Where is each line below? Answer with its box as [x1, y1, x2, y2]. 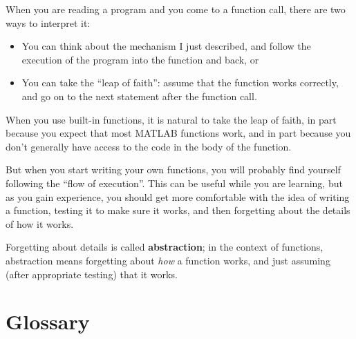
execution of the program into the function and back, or [21, 52, 259, 66]
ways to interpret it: [6, 15, 91, 30]
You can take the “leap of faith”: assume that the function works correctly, [21, 75, 339, 90]
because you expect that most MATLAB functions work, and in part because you [6, 126, 351, 140]
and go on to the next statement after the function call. [21, 88, 257, 103]
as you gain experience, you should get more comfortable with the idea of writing [6, 189, 350, 204]
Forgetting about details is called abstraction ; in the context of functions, [6, 240, 324, 254]
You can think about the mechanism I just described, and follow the [21, 39, 311, 53]
